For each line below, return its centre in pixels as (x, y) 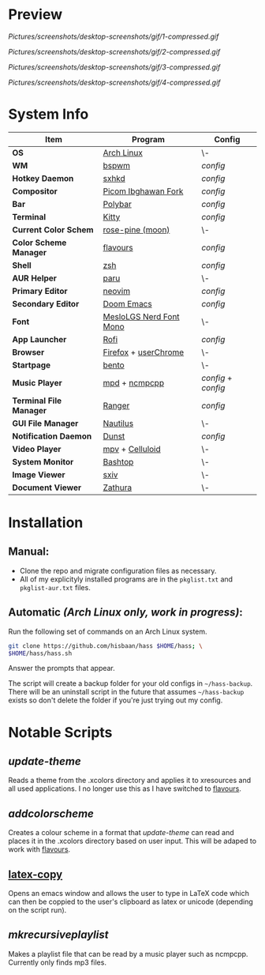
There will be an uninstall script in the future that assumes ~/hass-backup (126, 692)
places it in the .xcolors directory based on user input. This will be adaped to (132, 841)
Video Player (37, 449)
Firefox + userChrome (144, 352)
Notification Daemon (52, 436)
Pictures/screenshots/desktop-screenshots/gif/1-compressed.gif (114, 36)
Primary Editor (40, 291)
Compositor (35, 191)
